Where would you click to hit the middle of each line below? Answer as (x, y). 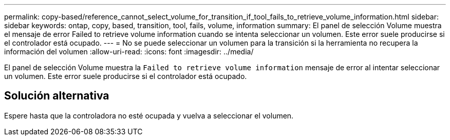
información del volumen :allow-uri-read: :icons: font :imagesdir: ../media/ (129, 52)
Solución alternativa (57, 96)
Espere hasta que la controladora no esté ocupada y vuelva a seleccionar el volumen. (149, 115)
